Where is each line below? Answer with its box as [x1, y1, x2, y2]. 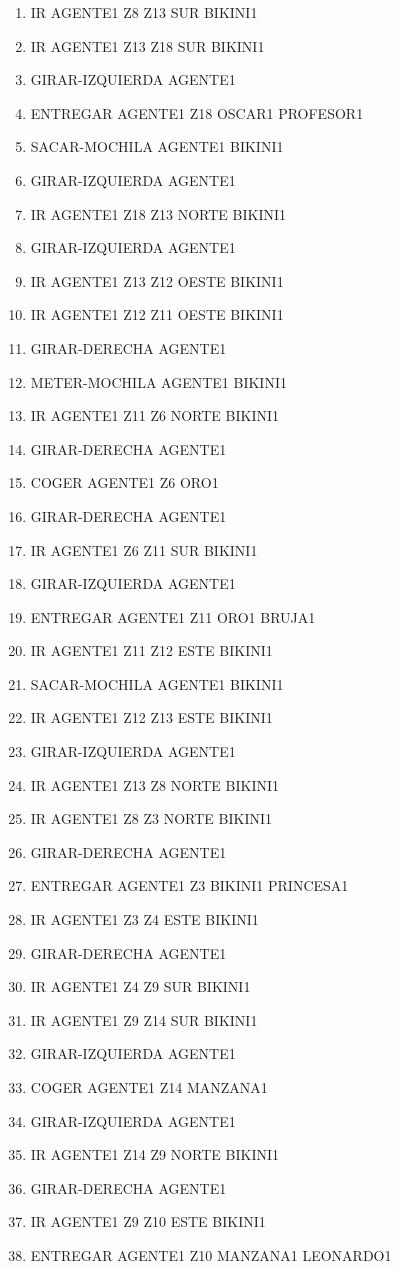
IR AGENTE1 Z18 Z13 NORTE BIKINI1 [30, 203, 286, 224]
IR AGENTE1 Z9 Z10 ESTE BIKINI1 [30, 1211, 266, 1232]
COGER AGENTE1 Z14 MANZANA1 [30, 1077, 268, 1097]
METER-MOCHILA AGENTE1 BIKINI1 [30, 371, 287, 392]
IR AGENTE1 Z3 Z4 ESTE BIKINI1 [30, 909, 259, 930]
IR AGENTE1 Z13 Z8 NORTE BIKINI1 [30, 774, 279, 795]
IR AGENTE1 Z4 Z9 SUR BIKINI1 [30, 976, 251, 997]
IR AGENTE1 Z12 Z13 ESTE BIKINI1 [30, 707, 273, 728]
